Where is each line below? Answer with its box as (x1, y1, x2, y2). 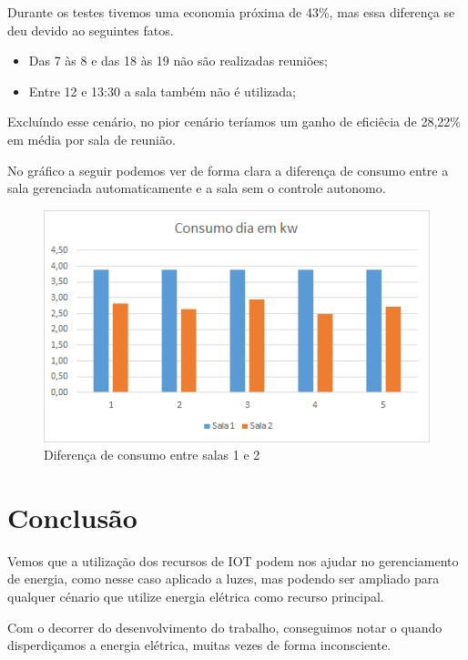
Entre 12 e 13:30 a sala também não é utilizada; (28, 81, 296, 100)
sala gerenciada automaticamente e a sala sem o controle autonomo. (7, 178, 386, 198)
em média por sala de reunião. (7, 129, 176, 148)
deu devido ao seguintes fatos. (7, 20, 174, 39)
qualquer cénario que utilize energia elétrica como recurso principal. (7, 587, 384, 605)
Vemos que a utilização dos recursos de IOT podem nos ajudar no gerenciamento (7, 551, 459, 570)
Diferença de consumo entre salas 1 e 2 (44, 445, 260, 464)
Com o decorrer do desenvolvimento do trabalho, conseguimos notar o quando (7, 617, 443, 636)
